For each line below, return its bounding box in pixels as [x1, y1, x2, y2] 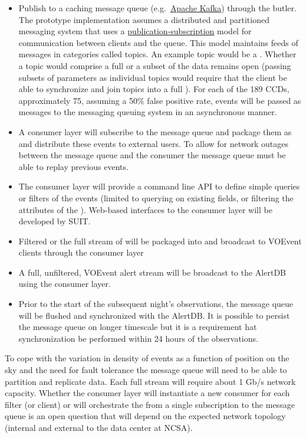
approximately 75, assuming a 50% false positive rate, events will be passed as [18, 94, 301, 106]
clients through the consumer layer [18, 246, 144, 259]
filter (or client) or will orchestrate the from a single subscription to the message [5, 398, 295, 410]
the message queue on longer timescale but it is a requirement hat [18, 321, 257, 333]
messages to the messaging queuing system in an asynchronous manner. [18, 106, 277, 118]
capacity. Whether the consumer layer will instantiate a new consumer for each [5, 387, 290, 399]
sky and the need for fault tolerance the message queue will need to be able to [5, 364, 287, 376]
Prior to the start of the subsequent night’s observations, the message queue [18, 298, 294, 310]
